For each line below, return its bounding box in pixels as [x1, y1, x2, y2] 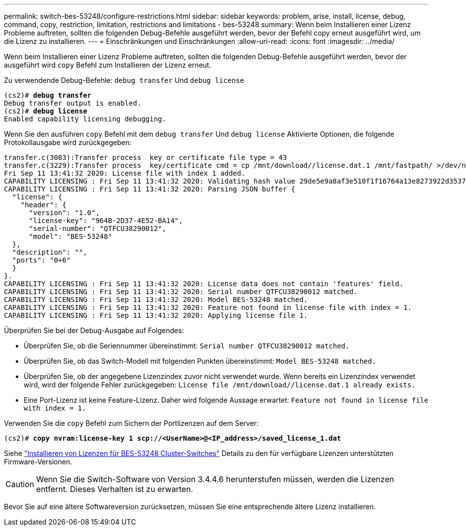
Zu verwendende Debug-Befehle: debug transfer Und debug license [4, 76, 244, 84]
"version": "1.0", [29, 209, 100, 217]
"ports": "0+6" [12, 256, 71, 264]
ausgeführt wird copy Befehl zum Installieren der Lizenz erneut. [4, 61, 211, 69]
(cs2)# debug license [4, 107, 87, 115]
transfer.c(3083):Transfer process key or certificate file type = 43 [4, 153, 287, 161]
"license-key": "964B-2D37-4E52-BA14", [29, 217, 183, 225]
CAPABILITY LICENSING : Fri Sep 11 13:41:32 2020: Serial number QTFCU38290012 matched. [4, 288, 358, 296]
